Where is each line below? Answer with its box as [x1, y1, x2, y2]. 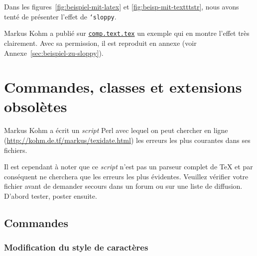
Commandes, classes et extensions [4, 77, 242, 97]
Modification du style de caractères [4, 241, 148, 254]
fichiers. [4, 144, 27, 155]
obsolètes [4, 96, 67, 117]
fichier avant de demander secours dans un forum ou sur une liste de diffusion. [4, 181, 243, 191]
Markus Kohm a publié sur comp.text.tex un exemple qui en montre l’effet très [4, 28, 250, 38]
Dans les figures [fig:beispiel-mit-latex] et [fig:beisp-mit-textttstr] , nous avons [4, 1, 239, 11]
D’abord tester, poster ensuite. [4, 190, 97, 201]
